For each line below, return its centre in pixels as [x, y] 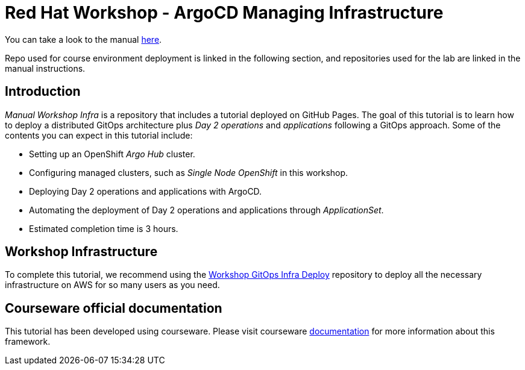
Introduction [43, 92]
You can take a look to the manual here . [83, 39]
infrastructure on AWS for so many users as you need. [112, 285]
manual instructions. [45, 68]
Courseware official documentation [114, 308]
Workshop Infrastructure [81, 252]
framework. [28, 342]
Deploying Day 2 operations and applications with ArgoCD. [146, 191]
